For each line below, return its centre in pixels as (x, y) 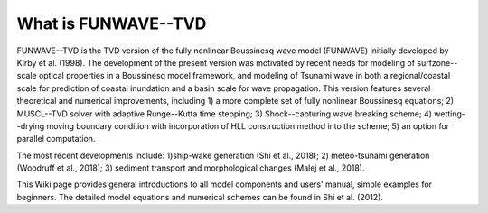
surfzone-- (437, 62)
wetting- (450, 114)
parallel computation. (56, 139)
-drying (31, 125)
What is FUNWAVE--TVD (112, 23)
